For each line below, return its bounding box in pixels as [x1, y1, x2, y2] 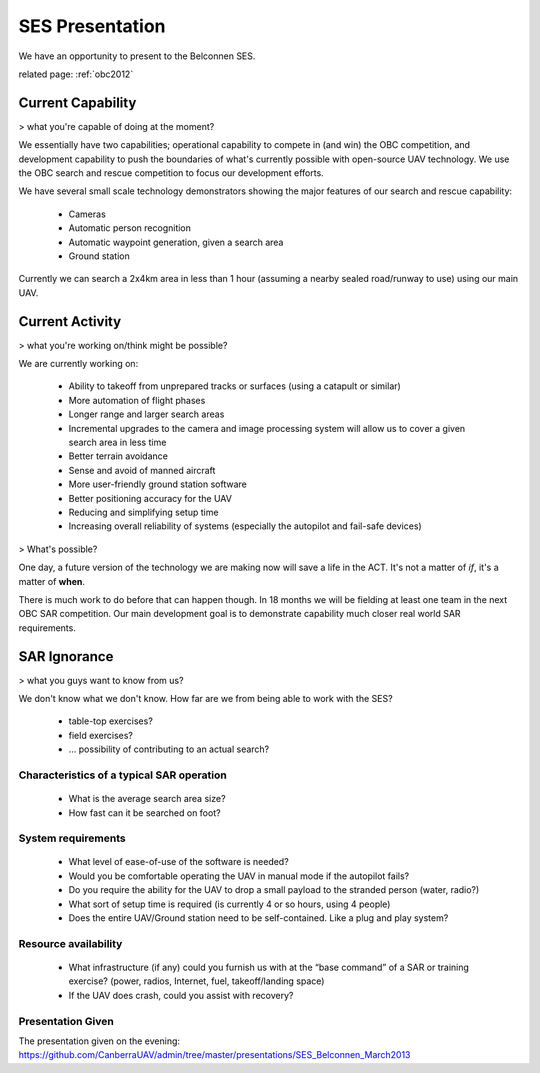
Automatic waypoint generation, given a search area [68, 236, 284, 248]
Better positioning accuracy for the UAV [68, 492, 232, 504]
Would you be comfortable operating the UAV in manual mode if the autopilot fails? [68, 870, 410, 882]
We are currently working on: [18, 358, 139, 370]
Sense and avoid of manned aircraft [68, 464, 216, 476]
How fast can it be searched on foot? [68, 806, 221, 819]
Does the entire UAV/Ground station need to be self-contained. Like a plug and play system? [68, 912, 449, 924]
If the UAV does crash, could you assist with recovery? [68, 989, 294, 1001]
